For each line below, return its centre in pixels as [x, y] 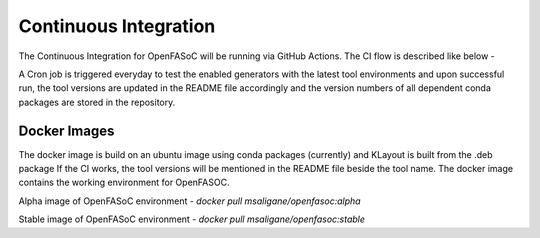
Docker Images [66, 130]
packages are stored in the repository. [97, 102]
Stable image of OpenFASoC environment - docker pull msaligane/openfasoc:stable [191, 219]
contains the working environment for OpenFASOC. [124, 182]
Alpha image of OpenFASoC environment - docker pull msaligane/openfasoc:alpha [189, 201]
